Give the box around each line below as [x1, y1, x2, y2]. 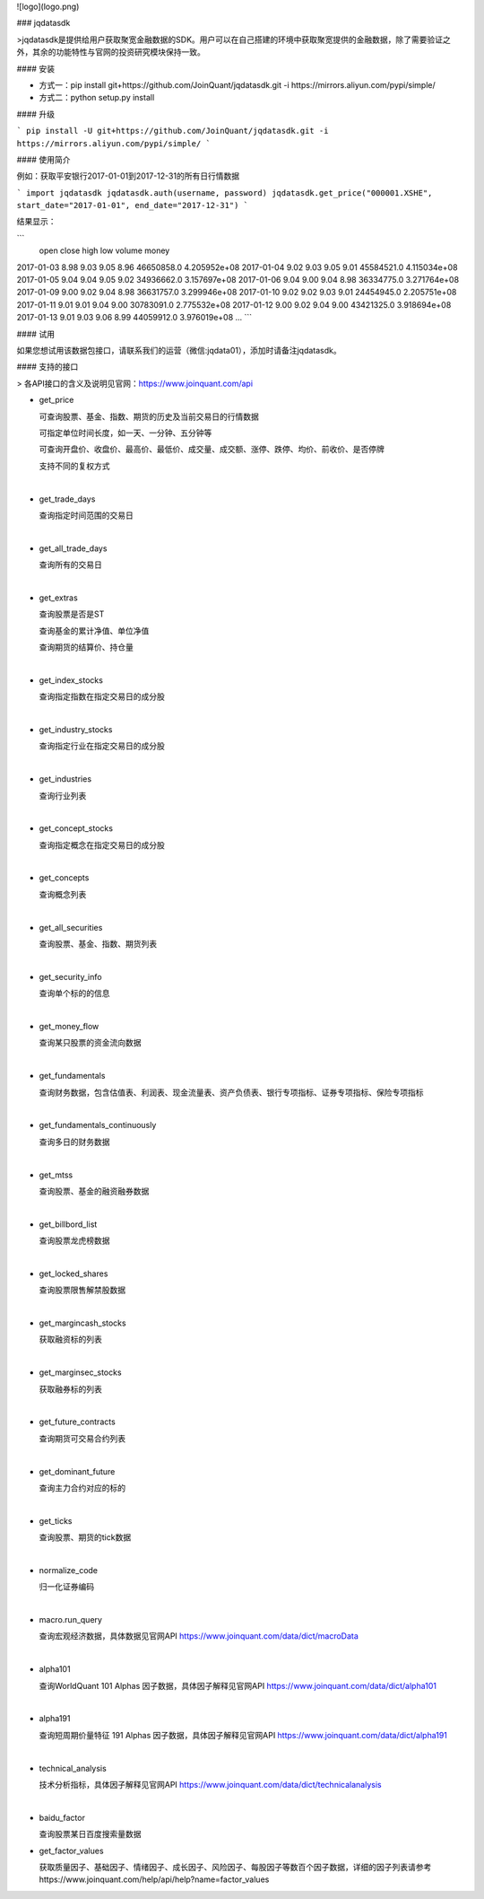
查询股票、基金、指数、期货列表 [39, 939, 157, 949]
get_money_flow [39, 1021, 99, 1031]
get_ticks [39, 1515, 73, 1526]
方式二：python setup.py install [39, 92, 155, 103]
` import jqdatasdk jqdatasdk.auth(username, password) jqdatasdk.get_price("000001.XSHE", [16, 188, 433, 197]
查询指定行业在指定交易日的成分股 [39, 740, 165, 751]
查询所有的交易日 [39, 559, 102, 570]
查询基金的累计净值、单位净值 [39, 625, 150, 636]
